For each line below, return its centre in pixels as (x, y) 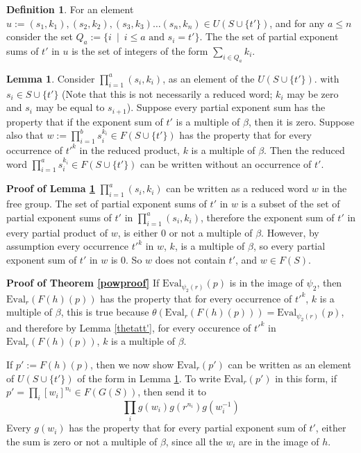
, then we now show (132, 364)
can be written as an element (289, 364)
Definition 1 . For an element (70, 9)
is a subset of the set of (291, 204)
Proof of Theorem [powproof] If (83, 283)
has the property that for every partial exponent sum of (187, 428)
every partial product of (57, 232)
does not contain (190, 259)
